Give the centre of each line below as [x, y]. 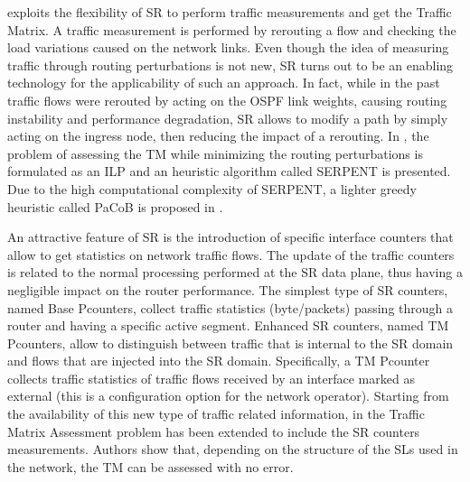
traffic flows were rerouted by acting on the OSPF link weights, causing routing [227, 100]
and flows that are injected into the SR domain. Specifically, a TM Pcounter [219, 361]
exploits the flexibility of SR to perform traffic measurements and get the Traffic [230, 12]
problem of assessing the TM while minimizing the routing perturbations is [215, 153]
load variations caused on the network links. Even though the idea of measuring [228, 47]
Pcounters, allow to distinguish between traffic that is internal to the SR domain [230, 343]
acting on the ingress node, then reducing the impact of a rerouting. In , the [218, 136]
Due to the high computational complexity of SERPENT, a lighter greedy [212, 188]
